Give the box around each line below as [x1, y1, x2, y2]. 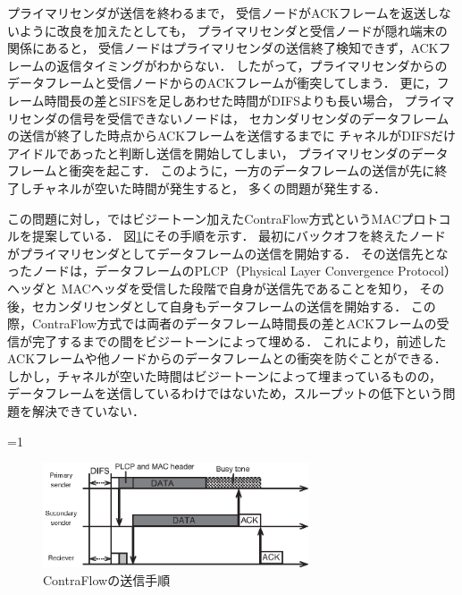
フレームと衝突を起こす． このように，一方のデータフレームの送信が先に [7, 161, 435, 180]
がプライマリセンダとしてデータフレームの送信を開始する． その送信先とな [7, 243, 449, 262]
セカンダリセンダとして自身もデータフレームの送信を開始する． [31, 296, 407, 315]
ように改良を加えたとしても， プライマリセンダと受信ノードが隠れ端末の [19, 21, 448, 39]
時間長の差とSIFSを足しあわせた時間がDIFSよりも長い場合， [44, 90, 400, 109]
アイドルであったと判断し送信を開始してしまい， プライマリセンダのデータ [7, 143, 449, 162]
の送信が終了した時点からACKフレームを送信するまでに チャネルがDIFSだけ [7, 126, 456, 145]
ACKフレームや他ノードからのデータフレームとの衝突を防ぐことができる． [7, 349, 447, 368]
